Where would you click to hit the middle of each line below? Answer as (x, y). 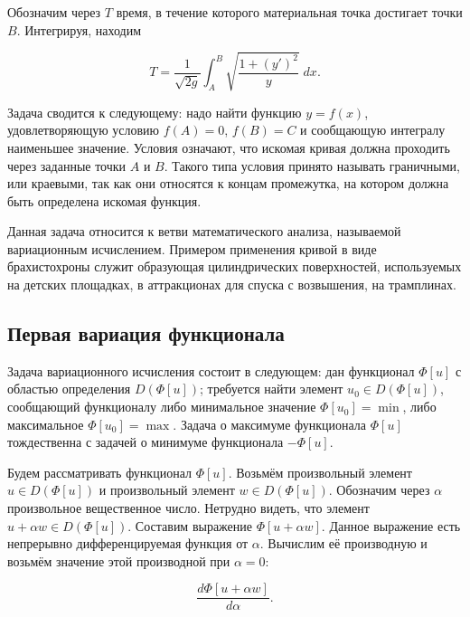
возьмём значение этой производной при (119, 560)
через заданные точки (67, 165)
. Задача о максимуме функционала (270, 424)
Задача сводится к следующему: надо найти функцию (155, 112)
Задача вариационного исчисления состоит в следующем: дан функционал (211, 370)
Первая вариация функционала (146, 333)
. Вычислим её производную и (343, 543)
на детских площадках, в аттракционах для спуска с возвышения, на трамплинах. (232, 285)
